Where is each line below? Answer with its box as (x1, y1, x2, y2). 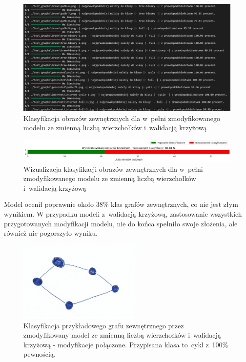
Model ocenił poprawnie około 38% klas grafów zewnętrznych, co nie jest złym (4, 199, 238, 209)
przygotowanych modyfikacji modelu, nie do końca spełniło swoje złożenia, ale (4, 218, 238, 228)
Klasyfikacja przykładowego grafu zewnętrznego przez (23, 320, 184, 330)
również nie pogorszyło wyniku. (4, 228, 98, 238)
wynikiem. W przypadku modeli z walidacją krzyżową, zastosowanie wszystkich (4, 208, 242, 219)
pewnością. (23, 349, 56, 359)
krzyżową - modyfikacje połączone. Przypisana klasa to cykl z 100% (23, 339, 228, 349)
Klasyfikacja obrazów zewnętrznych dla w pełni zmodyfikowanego (23, 113, 221, 123)
